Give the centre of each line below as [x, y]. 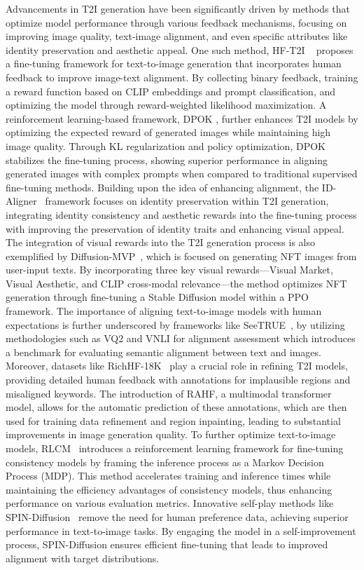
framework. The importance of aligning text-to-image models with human [164, 311]
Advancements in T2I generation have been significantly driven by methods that [178, 8]
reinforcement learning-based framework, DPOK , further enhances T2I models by [182, 118]
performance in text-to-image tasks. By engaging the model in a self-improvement [181, 530]
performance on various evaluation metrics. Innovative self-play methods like [170, 503]
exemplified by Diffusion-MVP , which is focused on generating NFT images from [181, 256]
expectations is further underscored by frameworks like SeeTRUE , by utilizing [175, 324]
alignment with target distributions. [83, 558]
